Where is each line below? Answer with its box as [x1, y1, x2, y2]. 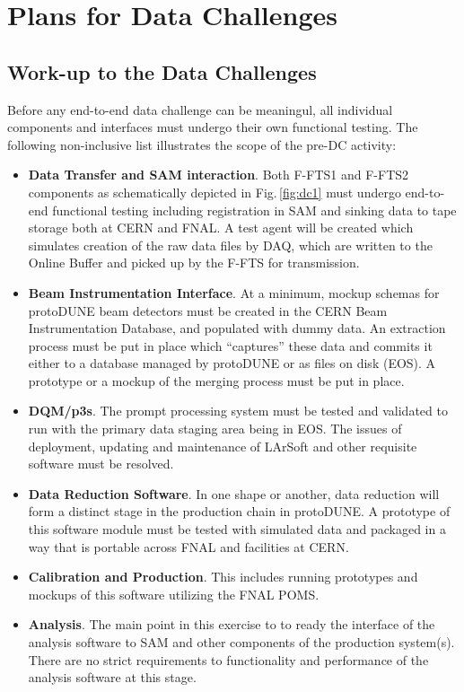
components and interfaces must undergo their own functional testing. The [7, 118, 418, 136]
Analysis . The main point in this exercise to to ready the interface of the [28, 615, 435, 634]
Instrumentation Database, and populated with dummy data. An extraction [28, 319, 446, 337]
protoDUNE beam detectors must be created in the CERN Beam [28, 301, 388, 320]
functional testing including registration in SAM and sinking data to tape [52, 200, 457, 219]
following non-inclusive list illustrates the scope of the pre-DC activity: [7, 135, 397, 153]
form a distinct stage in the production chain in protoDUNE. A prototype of [28, 502, 451, 521]
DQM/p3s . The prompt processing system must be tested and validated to [28, 401, 448, 420]
